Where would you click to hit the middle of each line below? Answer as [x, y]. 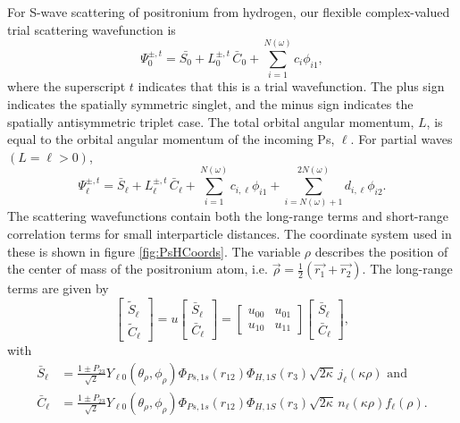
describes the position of [381, 251]
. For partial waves [401, 139]
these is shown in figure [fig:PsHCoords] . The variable [154, 251]
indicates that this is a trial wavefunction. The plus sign [291, 86]
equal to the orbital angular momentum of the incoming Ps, [171, 139]
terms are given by [58, 288]
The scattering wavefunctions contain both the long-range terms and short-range [228, 216]
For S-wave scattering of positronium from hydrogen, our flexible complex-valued [229, 12]
